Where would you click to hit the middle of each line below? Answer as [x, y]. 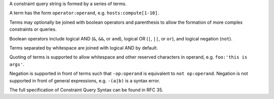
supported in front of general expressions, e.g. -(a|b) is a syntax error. [85, 80]
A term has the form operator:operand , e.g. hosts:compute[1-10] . [84, 13]
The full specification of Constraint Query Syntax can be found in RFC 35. [86, 90]
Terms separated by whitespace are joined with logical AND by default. [84, 47]
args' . [17, 64]
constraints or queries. [33, 29]
